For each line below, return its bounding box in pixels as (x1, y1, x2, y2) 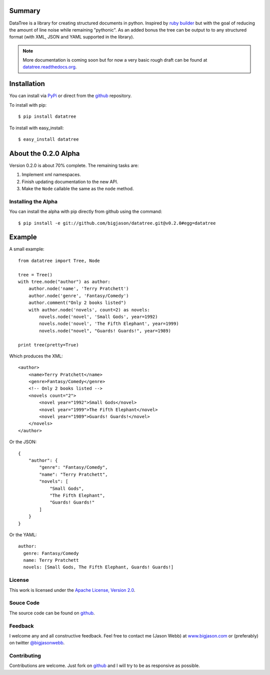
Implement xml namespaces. (21, 172, 81, 178)
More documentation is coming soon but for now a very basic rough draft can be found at (22, 57, 207, 63)
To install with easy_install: (9, 125, 64, 131)
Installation (9, 80, 45, 88)
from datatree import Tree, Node (18, 258, 100, 263)
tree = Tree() (18, 272, 52, 277)
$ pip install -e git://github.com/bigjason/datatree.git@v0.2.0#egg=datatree (18, 220, 216, 226)
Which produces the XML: (9, 353, 63, 359)
